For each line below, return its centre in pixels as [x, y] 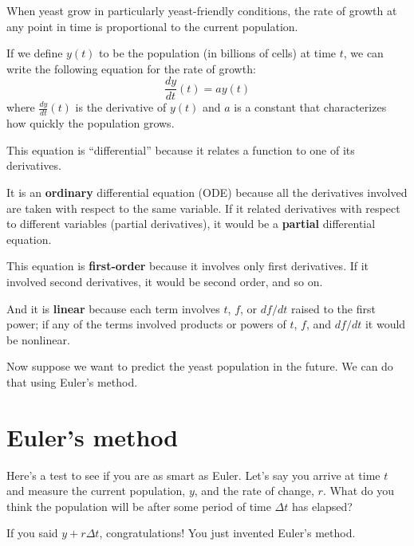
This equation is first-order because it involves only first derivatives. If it [188, 266]
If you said [32, 533]
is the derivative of [121, 107]
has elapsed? [322, 506]
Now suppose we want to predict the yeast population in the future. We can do [200, 366]
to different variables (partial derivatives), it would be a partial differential [191, 224]
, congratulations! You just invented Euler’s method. [227, 533]
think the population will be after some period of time [139, 506]
